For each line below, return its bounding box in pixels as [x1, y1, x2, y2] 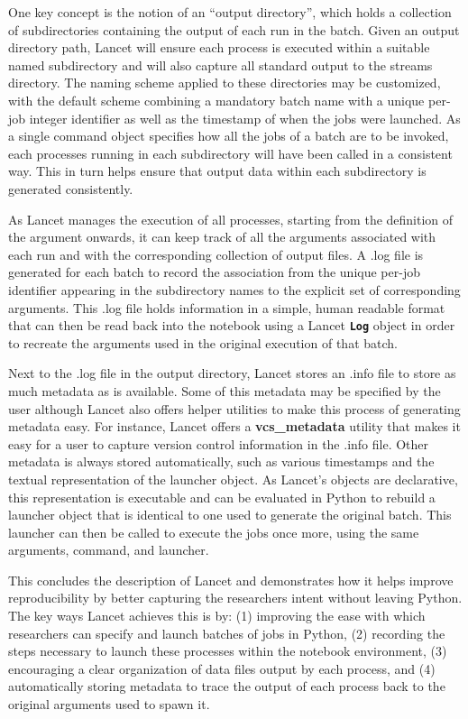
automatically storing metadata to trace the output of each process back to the [8, 677, 445, 696]
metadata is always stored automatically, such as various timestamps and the [8, 452, 435, 471]
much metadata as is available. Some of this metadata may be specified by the [8, 381, 441, 400]
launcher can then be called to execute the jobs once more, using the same [8, 522, 419, 541]
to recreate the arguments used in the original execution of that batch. [8, 333, 398, 352]
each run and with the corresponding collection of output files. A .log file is [8, 244, 424, 263]
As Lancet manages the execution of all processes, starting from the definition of [8, 209, 454, 228]
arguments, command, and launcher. [8, 540, 209, 559]
